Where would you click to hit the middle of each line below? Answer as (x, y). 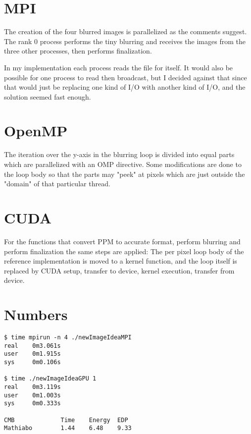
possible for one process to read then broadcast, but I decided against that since (125, 77)
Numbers (36, 314)
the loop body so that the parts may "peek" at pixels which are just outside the (125, 174)
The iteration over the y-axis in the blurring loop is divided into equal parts (119, 154)
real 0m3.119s (32, 387)
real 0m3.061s (32, 346)
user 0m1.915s (32, 354)
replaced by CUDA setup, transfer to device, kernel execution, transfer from (119, 270)
